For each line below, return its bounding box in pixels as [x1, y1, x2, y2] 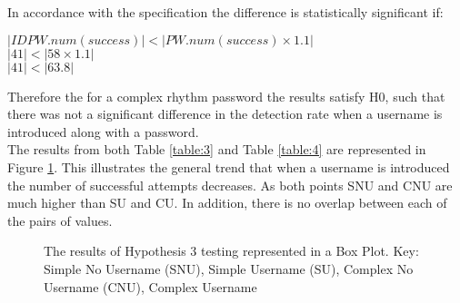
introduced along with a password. [7, 122, 199, 141]
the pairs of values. [7, 210, 113, 230]
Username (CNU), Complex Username [44, 277, 257, 296]
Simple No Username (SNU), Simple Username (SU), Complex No [44, 259, 414, 278]
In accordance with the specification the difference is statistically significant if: [7, 3, 444, 21]
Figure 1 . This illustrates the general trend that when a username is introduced [7, 157, 450, 176]
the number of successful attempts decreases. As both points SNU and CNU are [7, 175, 453, 194]
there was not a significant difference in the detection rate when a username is [7, 104, 443, 123]
